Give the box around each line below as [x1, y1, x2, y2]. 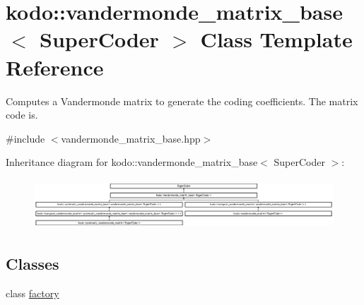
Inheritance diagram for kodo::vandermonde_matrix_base [6, 155, 258, 169]
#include [6, 131, 45, 145]
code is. [6, 107, 38, 122]
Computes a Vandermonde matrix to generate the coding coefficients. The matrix [6, 93, 358, 108]
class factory [6, 286, 59, 301]
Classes [6, 253, 59, 275]
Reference [6, 52, 104, 81]
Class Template [200, 25, 353, 54]
